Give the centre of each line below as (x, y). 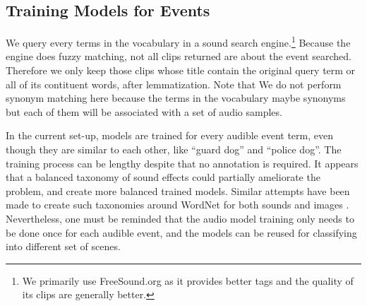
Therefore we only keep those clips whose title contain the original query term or (181, 70)
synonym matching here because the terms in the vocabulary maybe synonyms (176, 98)
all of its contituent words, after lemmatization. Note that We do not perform (174, 84)
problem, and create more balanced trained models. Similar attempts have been (178, 190)
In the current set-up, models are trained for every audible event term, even (169, 135)
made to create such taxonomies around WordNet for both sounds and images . (178, 205)
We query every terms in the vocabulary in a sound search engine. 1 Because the (178, 41)
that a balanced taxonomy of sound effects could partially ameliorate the (163, 177)
